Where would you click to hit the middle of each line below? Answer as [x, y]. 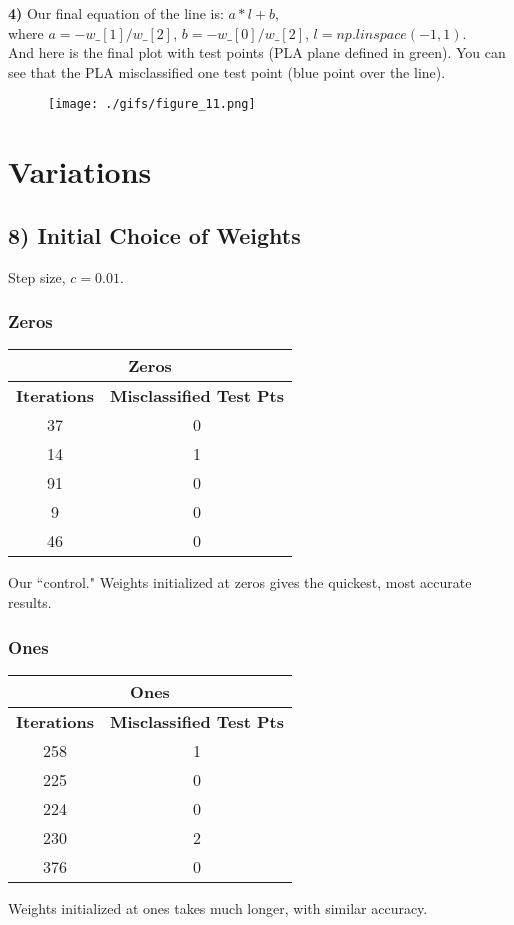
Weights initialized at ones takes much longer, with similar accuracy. [218, 907]
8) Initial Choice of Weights [154, 234]
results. [30, 602]
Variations [80, 171]
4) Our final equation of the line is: [116, 13]
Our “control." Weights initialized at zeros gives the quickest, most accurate [240, 582]
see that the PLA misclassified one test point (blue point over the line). [227, 71]
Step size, [37, 276]
